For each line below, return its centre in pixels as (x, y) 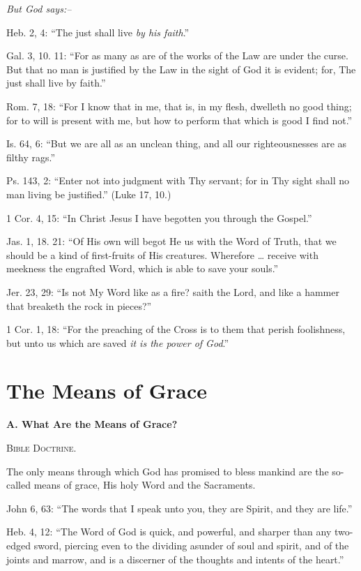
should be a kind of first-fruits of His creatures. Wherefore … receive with (162, 254)
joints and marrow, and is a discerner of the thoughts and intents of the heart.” (175, 559)
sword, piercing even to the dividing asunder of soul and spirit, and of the (191, 545)
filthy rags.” (31, 157)
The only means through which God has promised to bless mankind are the (168, 471)
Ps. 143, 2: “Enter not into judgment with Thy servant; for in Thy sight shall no (178, 180)
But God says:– (39, 8)
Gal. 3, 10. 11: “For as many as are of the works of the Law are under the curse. (177, 55)
